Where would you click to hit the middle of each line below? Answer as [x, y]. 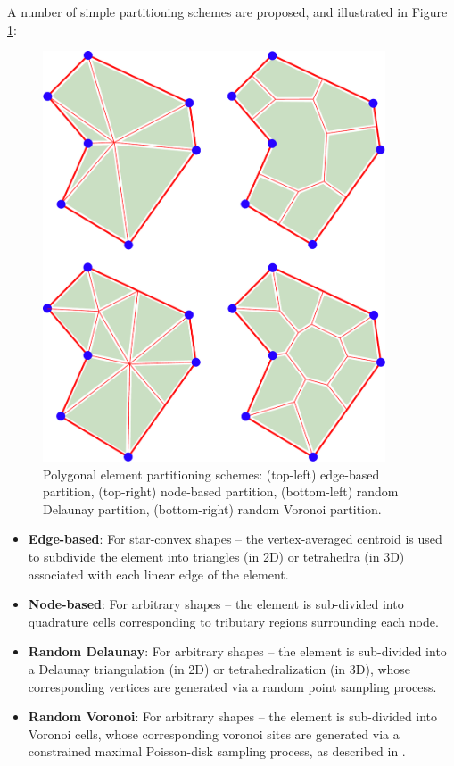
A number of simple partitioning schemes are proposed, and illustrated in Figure [227, 12]
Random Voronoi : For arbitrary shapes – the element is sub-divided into [233, 716]
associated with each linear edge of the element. [158, 574]
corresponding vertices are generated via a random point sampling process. [232, 686]
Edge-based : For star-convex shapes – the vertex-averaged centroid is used [235, 539]
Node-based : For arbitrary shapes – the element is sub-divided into [216, 604]
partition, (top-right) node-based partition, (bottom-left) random [221, 491]
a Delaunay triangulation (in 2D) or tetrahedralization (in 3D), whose [219, 669]
